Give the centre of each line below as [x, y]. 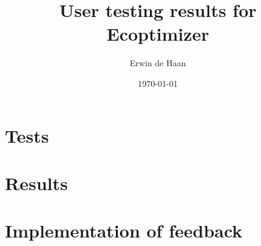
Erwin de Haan [158, 63]
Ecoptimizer [158, 34]
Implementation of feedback [124, 231]
